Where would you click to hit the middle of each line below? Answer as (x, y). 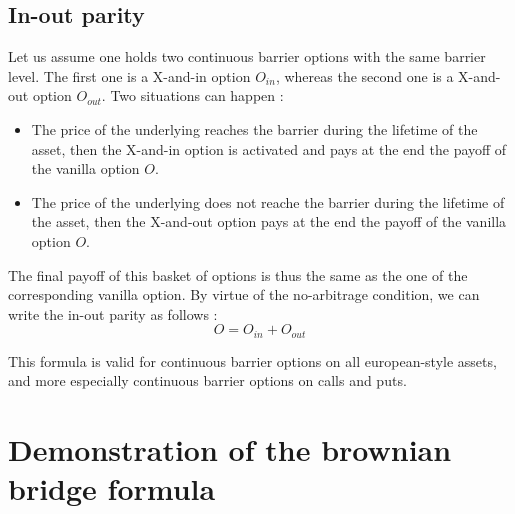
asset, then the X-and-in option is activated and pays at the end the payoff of (269, 148)
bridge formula (112, 488)
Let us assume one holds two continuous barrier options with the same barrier (247, 56)
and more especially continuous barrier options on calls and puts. (207, 380)
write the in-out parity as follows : (113, 313)
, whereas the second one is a (364, 75)
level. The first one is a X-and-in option (129, 75)
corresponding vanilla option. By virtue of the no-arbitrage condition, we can (244, 294)
